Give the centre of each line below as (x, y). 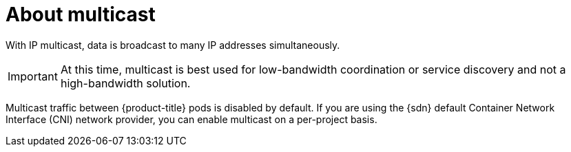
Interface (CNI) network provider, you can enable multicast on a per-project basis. (191, 119)
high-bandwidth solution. (125, 83)
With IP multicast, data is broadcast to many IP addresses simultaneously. (173, 45)
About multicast (81, 14)
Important (33, 76)
